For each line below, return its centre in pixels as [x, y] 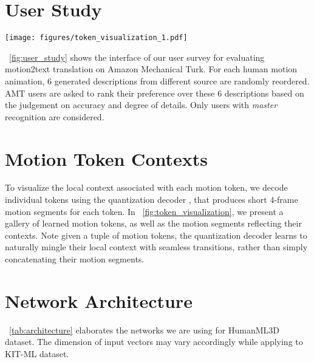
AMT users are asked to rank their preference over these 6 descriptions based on [155, 93]
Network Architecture [99, 300]
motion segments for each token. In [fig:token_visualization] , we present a [144, 211]
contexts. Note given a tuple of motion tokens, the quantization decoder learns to [156, 235]
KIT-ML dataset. [37, 353]
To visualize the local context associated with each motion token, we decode [146, 187]
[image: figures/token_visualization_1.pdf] [96, 38]
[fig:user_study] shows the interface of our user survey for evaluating [137, 57]
